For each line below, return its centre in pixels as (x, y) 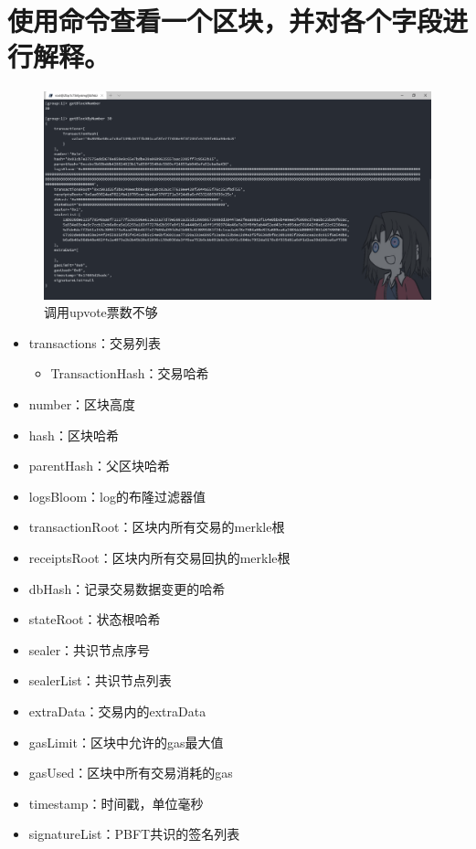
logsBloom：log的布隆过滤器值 (117, 496)
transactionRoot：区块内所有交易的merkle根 (157, 527)
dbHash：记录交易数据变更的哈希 (127, 588)
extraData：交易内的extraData (117, 711)
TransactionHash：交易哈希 (130, 373)
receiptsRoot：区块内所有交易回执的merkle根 (159, 557)
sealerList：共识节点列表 (100, 680)
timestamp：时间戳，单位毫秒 (116, 803)
